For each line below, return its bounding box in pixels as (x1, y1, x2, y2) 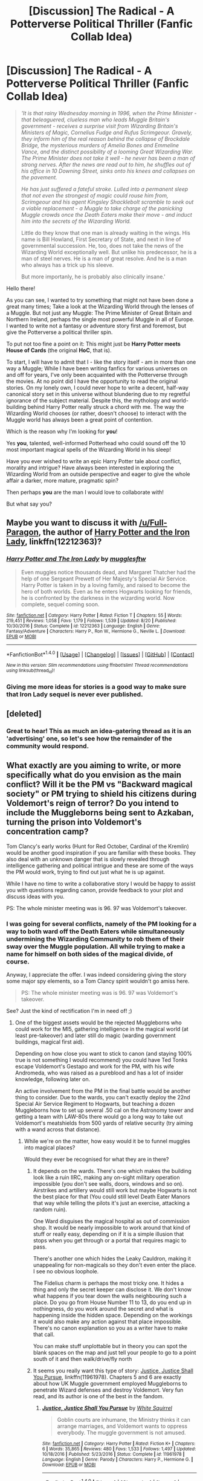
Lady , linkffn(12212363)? (6, 536, 102, 547)
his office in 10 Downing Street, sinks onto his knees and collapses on (21, 167, 195, 175)
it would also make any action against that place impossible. (33, 1318, 182, 1325)
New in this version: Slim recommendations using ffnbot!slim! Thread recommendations (6, 663, 188, 669)
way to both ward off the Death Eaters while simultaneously (6, 927, 185, 936)
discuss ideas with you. (6, 893, 65, 900)
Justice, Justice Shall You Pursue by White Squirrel (42, 1404, 172, 1412)
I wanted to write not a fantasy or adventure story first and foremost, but (6, 322, 187, 329)
